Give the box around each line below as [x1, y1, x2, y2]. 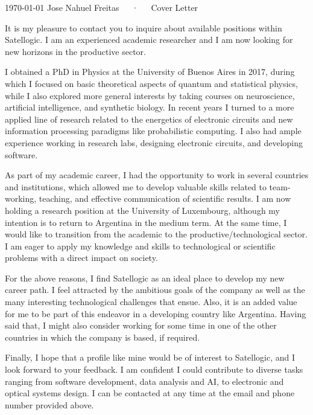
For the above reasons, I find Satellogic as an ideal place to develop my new [5, 271, 285, 284]
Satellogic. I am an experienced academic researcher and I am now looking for [5, 33, 293, 46]
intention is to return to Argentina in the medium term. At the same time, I [5, 216, 287, 228]
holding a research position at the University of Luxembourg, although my [5, 204, 280, 216]
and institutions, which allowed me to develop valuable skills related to [5, 180, 267, 193]
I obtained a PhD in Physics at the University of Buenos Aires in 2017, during [5, 65, 295, 78]
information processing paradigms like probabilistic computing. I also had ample [5, 124, 302, 137]
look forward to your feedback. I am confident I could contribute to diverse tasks [5, 363, 303, 376]
